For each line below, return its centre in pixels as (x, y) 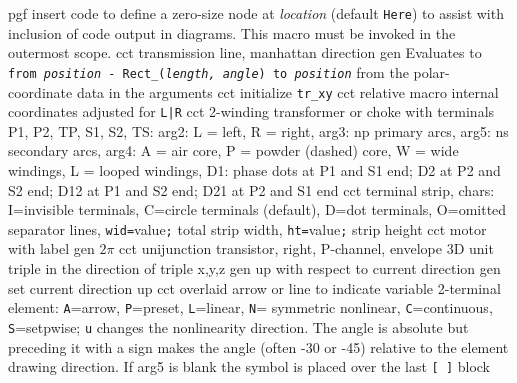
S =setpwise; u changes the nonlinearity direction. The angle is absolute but (238, 326)
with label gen (51, 248)
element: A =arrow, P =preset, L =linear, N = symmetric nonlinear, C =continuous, (250, 307)
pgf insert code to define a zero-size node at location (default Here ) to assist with (256, 13)
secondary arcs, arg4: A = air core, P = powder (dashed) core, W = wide (233, 150)
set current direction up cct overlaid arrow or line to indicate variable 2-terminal (254, 287)
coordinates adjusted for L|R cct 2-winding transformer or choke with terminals (251, 111)
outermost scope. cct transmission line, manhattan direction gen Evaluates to (245, 52)
